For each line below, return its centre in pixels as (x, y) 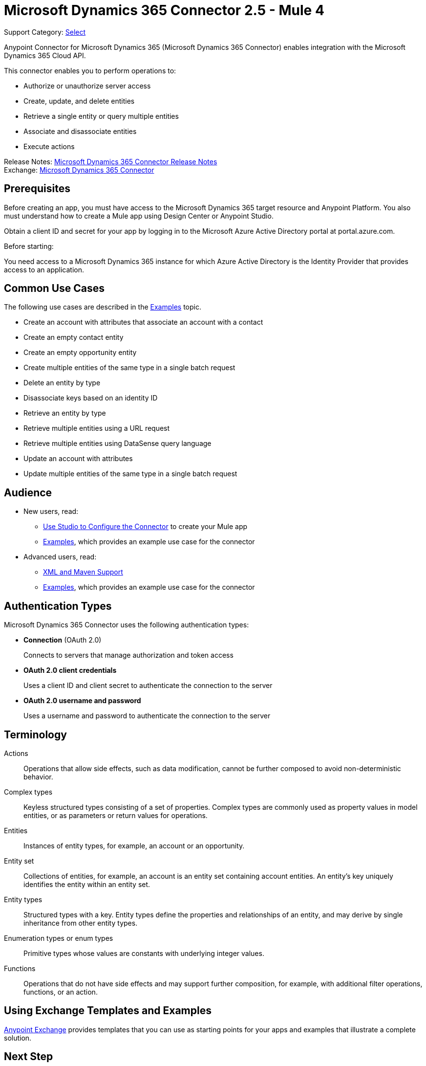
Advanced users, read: (60, 557)
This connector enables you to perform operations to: (90, 70)
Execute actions (49, 146)
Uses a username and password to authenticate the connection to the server (147, 716)
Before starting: (29, 246)
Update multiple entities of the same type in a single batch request (130, 474)
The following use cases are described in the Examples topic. (103, 307)
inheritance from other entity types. (81, 923)
